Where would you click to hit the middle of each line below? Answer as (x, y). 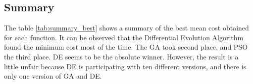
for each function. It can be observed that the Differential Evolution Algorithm (124, 37)
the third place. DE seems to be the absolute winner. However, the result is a (121, 56)
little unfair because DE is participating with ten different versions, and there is (125, 66)
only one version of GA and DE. (53, 76)
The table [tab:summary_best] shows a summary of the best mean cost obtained (126, 28)
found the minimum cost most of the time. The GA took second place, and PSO (126, 47)
